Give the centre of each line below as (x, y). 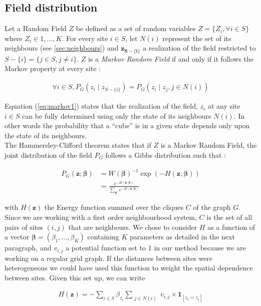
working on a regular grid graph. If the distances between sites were (109, 258)
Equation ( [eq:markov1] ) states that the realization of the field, (101, 106)
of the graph (212, 207)
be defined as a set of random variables (136, 28)
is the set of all (229, 217)
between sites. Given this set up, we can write (75, 277)
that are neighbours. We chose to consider (133, 227)
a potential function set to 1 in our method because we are (156, 248)
